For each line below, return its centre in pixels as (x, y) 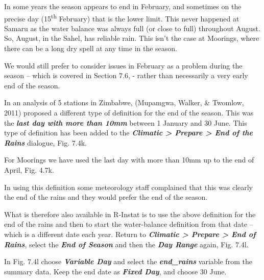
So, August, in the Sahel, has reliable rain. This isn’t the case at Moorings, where (132, 38)
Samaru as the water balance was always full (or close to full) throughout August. (132, 28)
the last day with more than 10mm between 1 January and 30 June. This (126, 122)
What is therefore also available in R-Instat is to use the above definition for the (130, 214)
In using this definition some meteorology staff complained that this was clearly (129, 187)
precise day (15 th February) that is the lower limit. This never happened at (122, 17)
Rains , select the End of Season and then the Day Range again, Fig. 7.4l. (126, 244)
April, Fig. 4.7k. (29, 169)
